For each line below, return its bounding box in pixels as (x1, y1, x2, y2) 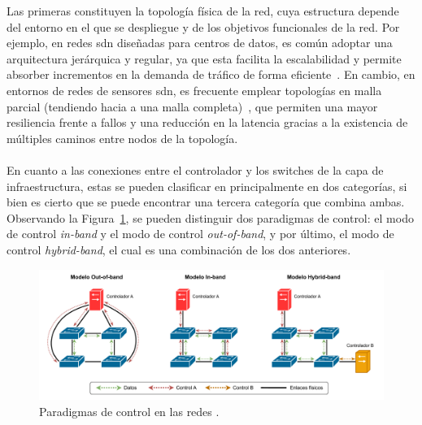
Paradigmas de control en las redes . (39, 402, 220, 419)
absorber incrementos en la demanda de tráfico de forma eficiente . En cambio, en (7, 66, 415, 83)
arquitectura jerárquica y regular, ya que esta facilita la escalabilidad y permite (7, 50, 402, 67)
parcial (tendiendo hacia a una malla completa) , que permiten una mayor (7, 98, 378, 115)
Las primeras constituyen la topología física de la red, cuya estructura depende (7, 2, 399, 19)
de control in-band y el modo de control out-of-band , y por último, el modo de (7, 225, 394, 242)
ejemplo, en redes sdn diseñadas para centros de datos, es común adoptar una (7, 34, 393, 51)
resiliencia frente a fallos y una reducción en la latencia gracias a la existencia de (7, 114, 408, 131)
